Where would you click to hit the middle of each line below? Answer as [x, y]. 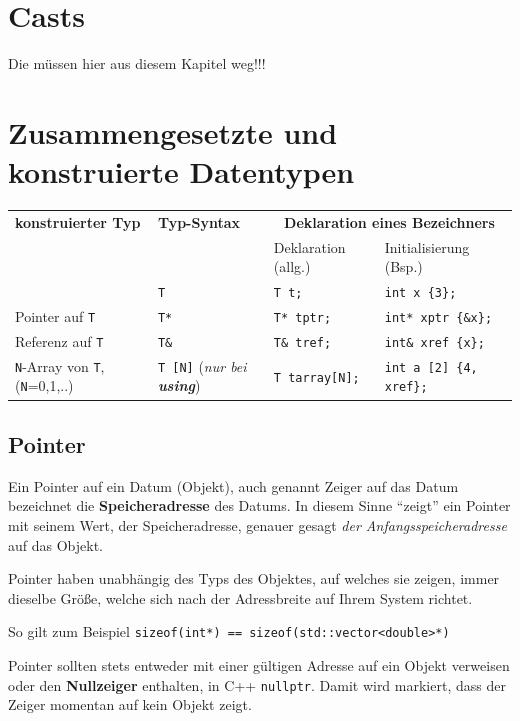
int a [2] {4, [431, 367]
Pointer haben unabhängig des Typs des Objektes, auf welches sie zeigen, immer [254, 578]
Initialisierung [427, 246]
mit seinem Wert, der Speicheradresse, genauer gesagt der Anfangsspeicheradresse [257, 524]
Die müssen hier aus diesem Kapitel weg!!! [137, 63]
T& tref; [302, 342]
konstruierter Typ [78, 221]
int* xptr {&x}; [438, 317]
